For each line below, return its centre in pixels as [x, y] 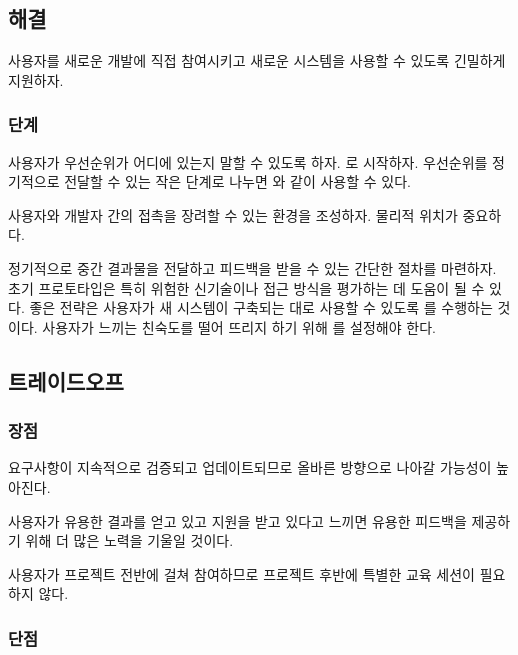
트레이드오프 [66, 380]
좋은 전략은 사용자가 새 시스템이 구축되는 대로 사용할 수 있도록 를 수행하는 [261, 307]
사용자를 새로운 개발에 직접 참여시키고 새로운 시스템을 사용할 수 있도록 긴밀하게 [257, 60]
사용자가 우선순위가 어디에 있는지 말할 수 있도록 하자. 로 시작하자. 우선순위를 [248, 161]
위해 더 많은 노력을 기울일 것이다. [129, 540]
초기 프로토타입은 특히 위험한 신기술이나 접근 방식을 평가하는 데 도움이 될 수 [246, 287]
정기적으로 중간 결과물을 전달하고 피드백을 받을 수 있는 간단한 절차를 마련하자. [252, 267]
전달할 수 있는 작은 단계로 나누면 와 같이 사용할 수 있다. [237, 181]
